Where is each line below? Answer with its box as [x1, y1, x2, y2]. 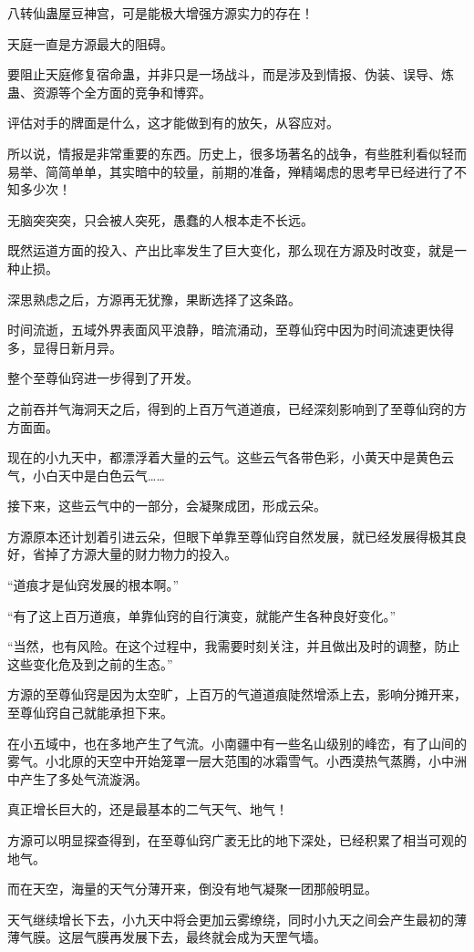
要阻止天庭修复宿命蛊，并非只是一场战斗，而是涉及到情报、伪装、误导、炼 [7, 65, 454, 84]
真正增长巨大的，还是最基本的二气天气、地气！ [7, 800, 288, 819]
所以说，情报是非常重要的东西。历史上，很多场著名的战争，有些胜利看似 [7, 143, 441, 162]
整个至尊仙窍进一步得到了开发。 [7, 368, 199, 388]
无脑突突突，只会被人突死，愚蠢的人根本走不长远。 [7, 210, 314, 229]
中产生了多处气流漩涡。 [7, 769, 148, 788]
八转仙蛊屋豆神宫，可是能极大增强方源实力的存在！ [7, 4, 314, 22]
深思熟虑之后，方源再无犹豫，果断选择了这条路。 [7, 289, 301, 308]
